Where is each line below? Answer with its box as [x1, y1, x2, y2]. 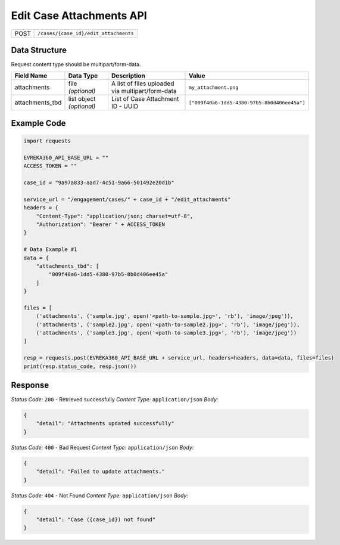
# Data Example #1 [23, 246, 77, 253]
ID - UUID [111, 102, 139, 110]
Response [11, 380, 49, 391]
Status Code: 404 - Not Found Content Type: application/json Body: [11, 492, 189, 499]
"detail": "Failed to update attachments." [36, 468, 165, 475]
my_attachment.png [188, 84, 239, 91]
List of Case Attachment [111, 95, 179, 103]
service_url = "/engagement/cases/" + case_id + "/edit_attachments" [23, 196, 231, 203]
